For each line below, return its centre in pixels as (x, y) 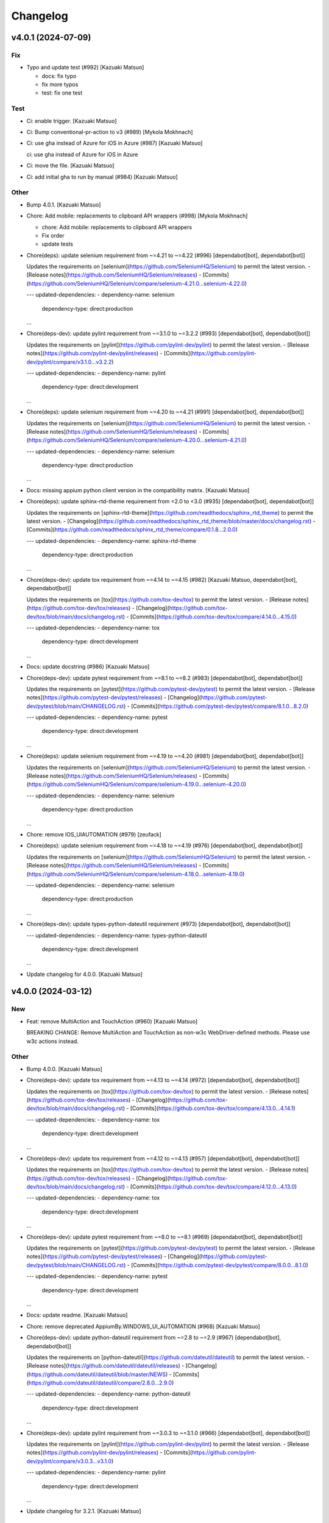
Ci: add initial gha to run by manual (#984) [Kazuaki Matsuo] (102, 177)
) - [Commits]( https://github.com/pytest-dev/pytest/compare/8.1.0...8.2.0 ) (216, 706)
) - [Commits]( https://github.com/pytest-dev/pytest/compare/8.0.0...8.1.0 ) (216, 1265)
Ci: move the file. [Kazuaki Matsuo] (70, 166)
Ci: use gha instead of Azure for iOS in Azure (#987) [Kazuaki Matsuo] (115, 143)
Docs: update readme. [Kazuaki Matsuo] (77, 1315)
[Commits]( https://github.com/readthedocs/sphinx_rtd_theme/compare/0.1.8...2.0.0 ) (132, 529)
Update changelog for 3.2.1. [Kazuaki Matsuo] (84, 1511)
